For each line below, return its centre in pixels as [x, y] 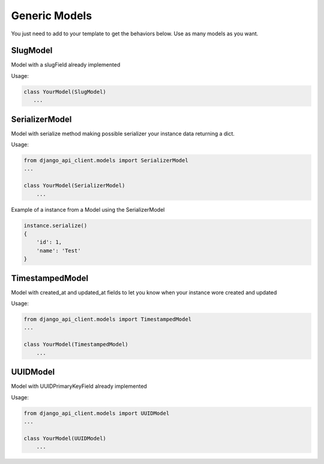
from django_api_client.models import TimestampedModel [108, 320]
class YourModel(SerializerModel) [74, 186]
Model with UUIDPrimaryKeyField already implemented [79, 386]
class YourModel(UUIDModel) [65, 438]
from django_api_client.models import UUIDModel [97, 413]
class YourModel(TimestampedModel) [76, 344]
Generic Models [52, 16]
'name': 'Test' [58, 251]
